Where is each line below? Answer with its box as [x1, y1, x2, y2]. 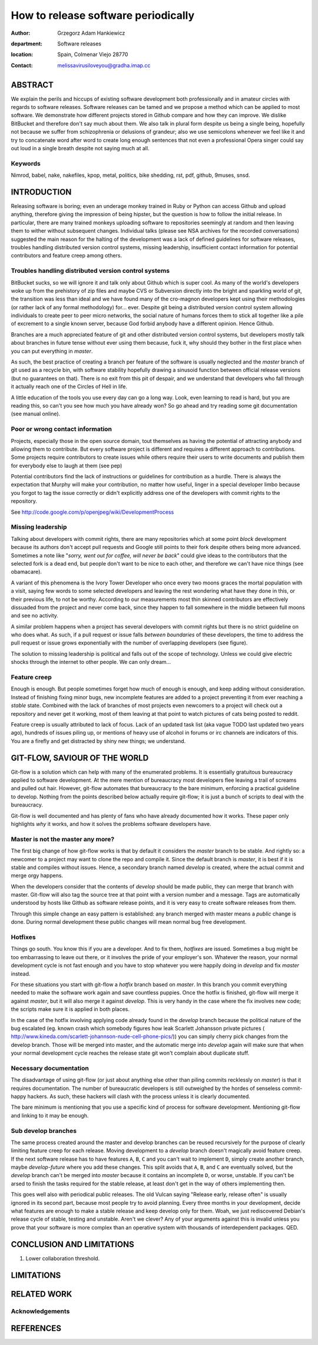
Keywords [11, 159, 41, 167]
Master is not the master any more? [11, 835, 115, 843]
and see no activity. [11, 612, 59, 619]
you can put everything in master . [11, 348, 93, 355]
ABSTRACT [11, 80, 54, 90]
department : [11, 40, 43, 47]
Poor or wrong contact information [11, 425, 112, 433]
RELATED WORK [11, 1289, 72, 1299]
